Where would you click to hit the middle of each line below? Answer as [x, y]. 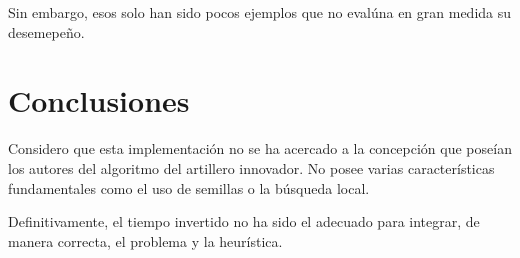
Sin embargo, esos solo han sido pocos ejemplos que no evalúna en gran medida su [260, 12]
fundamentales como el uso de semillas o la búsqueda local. [189, 187]
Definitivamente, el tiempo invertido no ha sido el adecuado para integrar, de [244, 221]
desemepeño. [46, 31]
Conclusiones [99, 100]
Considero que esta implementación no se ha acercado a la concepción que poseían [260, 148]
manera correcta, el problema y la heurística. [145, 240]
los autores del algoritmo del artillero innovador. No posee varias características [251, 167]
